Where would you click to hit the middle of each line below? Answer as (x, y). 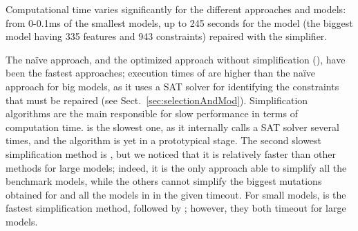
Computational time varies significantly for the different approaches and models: (176, 9)
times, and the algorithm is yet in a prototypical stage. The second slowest (164, 140)
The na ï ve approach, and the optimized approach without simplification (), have (176, 59)
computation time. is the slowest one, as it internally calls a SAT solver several (172, 127)
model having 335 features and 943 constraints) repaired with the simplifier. (167, 36)
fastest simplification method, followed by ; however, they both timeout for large (176, 208)
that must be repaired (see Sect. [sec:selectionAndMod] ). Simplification (157, 100)
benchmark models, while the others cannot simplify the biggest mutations (164, 181)
